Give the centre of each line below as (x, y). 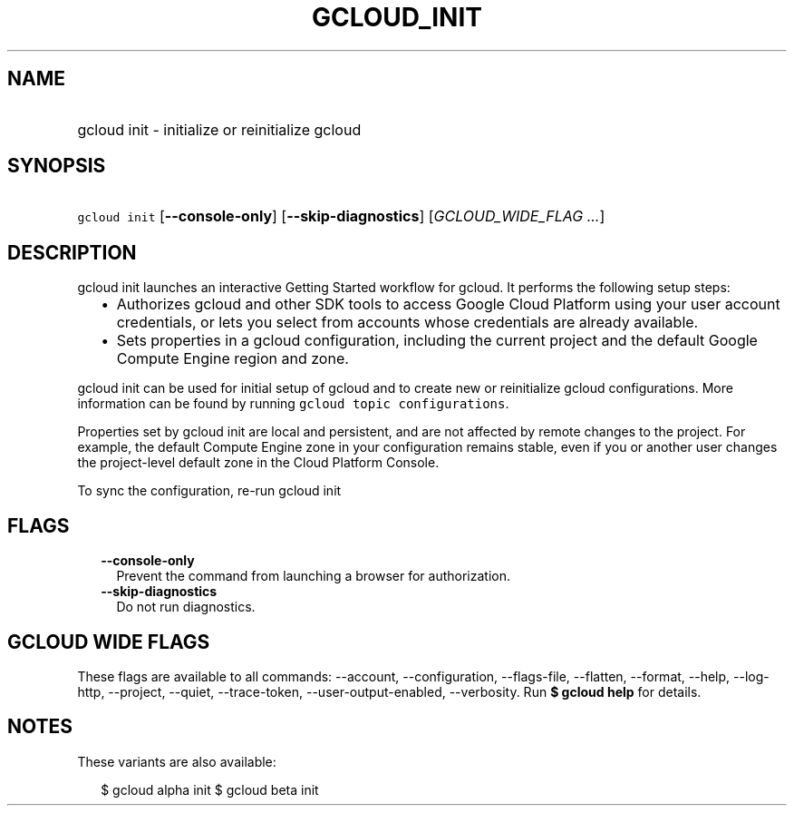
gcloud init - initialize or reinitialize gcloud (219, 129)
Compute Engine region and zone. (232, 359)
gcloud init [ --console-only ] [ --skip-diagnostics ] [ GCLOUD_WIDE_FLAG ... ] (341, 216)
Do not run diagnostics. (186, 607)
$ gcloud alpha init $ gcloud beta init (210, 789)
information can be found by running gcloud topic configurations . (293, 404)
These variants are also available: (177, 761)
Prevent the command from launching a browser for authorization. (313, 576)
